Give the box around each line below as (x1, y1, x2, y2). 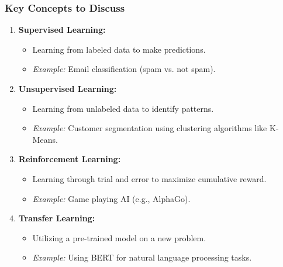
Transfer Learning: (18, 212, 95, 224)
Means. (32, 133, 58, 145)
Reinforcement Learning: (18, 153, 121, 165)
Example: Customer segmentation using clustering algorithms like (32, 122, 267, 134)
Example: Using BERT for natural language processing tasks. (32, 251, 252, 263)
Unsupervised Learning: (18, 83, 117, 94)
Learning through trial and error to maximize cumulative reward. (32, 172, 267, 184)
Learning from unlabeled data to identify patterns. (32, 102, 214, 114)
